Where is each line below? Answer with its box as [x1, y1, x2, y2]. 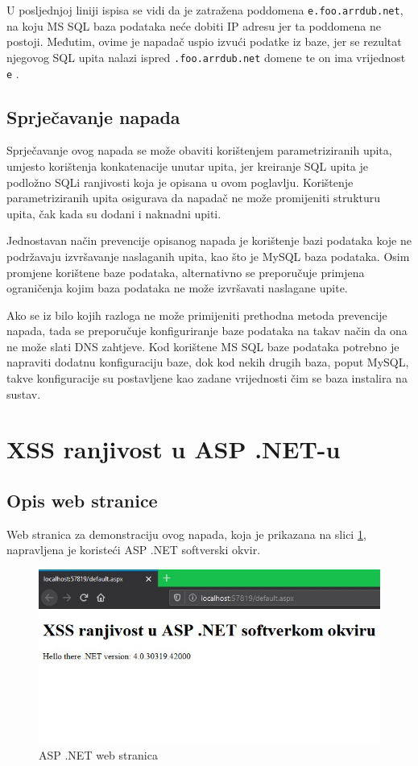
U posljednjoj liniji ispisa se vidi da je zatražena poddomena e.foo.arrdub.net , [6, 2, 404, 18]
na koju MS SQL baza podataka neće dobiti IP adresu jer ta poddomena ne [6, 17, 381, 34]
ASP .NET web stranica [39, 746, 158, 763]
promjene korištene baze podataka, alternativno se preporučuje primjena [6, 263, 365, 280]
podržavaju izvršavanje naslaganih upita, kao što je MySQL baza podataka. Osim [6, 247, 410, 264]
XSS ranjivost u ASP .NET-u [6, 433, 341, 466]
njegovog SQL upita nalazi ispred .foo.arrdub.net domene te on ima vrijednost [6, 48, 406, 65]
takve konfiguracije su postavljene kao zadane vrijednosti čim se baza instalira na [6, 370, 408, 387]
